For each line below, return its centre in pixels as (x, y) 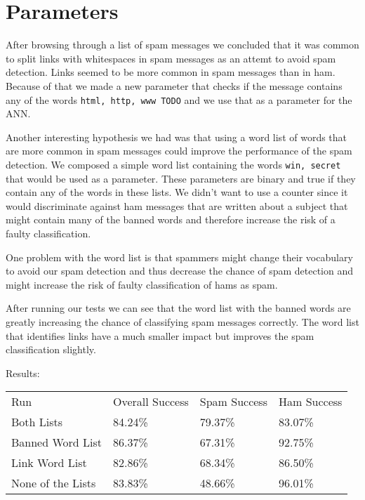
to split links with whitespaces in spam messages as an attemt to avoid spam (171, 58)
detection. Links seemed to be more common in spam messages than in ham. (171, 72)
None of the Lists (54, 483)
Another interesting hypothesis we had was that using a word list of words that (177, 137)
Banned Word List (57, 442)
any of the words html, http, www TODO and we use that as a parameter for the (179, 99)
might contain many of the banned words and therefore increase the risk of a (171, 219)
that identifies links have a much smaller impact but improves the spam (160, 335)
